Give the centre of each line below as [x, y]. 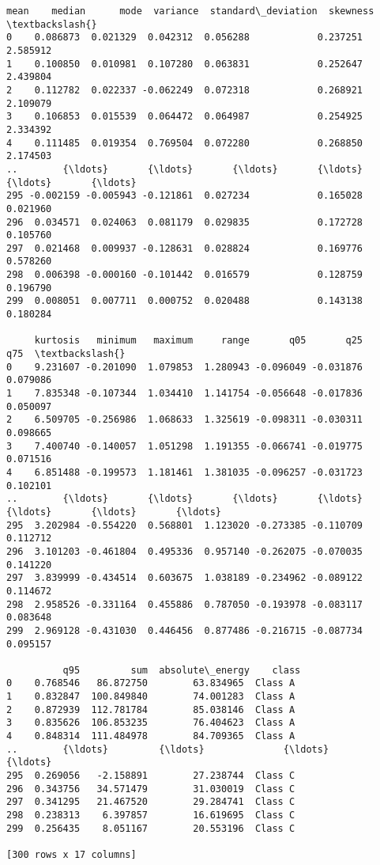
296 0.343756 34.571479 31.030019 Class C [151, 789]
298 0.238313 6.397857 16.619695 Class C [151, 816]
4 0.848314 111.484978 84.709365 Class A [151, 736]
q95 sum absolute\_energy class [182, 670]
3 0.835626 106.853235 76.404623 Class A [151, 723]
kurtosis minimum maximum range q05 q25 [199, 341]
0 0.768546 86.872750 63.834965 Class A [151, 683]
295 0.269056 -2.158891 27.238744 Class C [151, 776]
